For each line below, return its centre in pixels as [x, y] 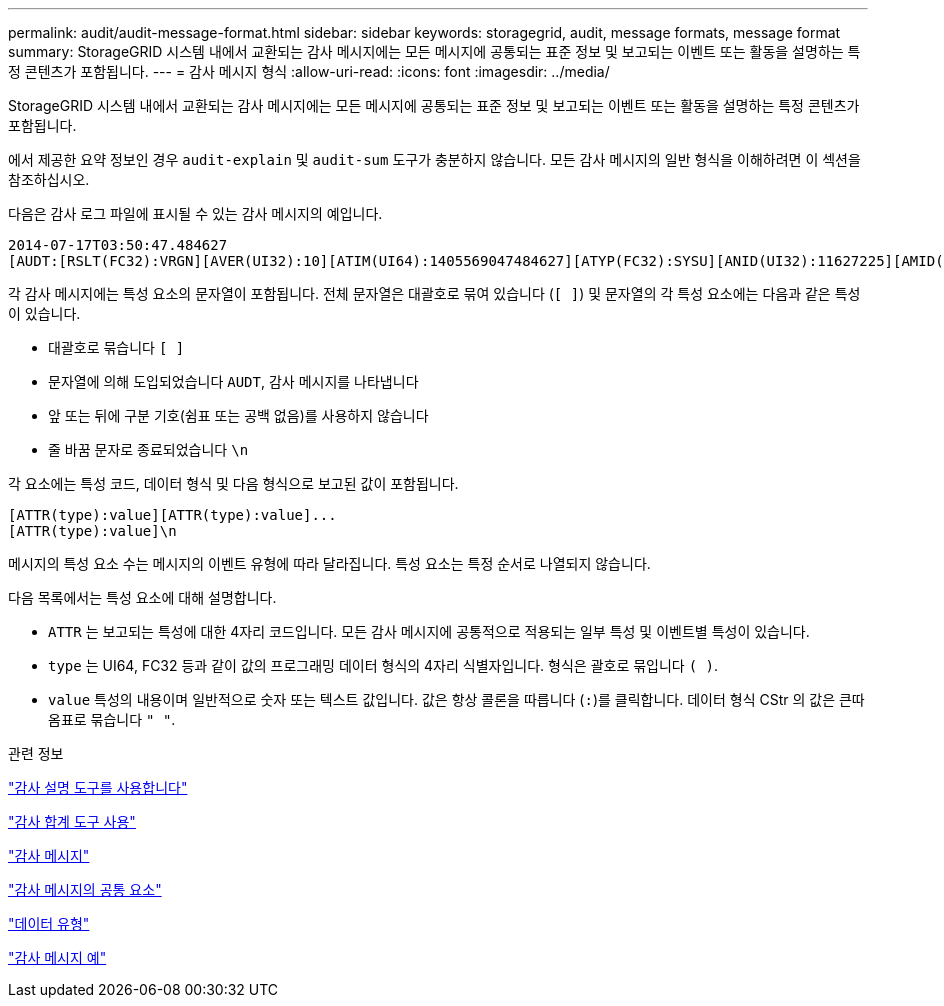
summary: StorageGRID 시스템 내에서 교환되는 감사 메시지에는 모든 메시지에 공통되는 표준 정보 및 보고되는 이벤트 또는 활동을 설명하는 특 [434, 51]
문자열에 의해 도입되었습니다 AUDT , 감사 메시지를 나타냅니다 [233, 381]
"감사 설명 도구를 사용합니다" [98, 787]
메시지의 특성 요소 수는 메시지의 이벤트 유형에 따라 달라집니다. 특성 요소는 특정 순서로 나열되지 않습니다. [329, 563]
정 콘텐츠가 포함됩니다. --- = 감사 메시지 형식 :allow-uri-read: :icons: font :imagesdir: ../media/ [309, 71]
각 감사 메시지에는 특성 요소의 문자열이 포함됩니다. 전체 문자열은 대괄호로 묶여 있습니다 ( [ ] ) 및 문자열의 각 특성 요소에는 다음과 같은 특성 [434, 293]
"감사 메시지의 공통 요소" [85, 889]
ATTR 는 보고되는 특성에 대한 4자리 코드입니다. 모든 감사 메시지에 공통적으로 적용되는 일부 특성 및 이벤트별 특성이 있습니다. [429, 631]
